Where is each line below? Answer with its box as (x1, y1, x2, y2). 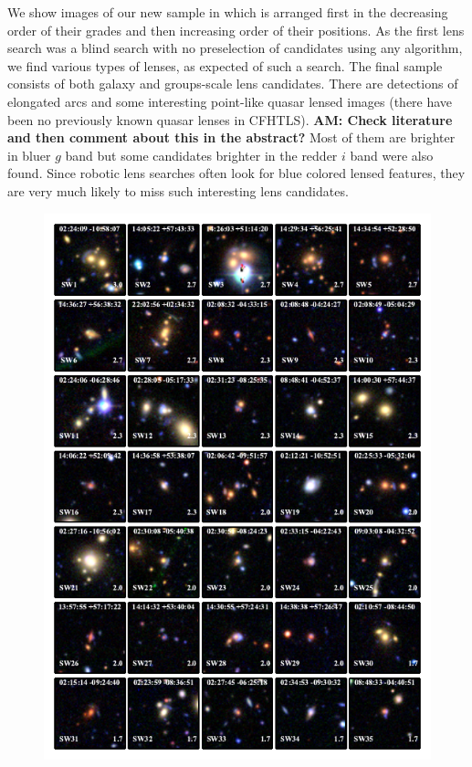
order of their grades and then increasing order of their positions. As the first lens (7, 20, 465, 39)
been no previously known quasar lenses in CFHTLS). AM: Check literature (7, 110, 453, 129)
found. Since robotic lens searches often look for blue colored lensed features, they (7, 163, 466, 183)
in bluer (7, 145, 51, 164)
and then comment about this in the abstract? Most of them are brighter (7, 128, 456, 147)
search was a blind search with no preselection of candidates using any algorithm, (7, 38, 463, 58)
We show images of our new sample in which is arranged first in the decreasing (7, 3, 448, 21)
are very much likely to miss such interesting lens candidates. (7, 181, 349, 200)
